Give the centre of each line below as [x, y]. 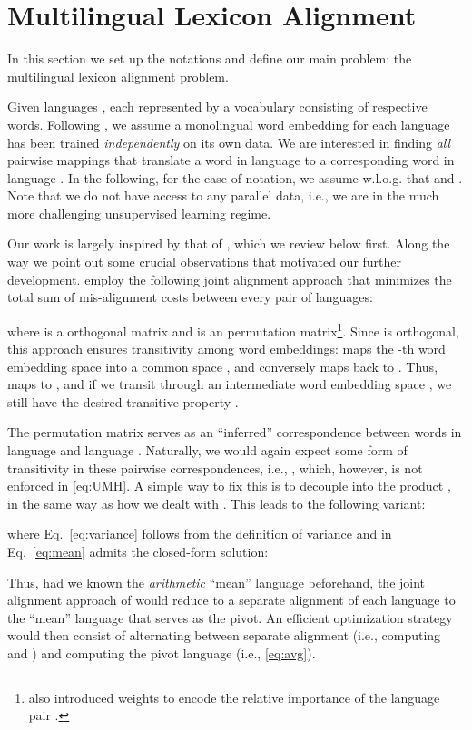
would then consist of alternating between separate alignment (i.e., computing [224, 635]
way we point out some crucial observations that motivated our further [205, 262]
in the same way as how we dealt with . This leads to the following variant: [216, 503]
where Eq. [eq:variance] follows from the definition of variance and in [200, 534]
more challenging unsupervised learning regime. [139, 213]
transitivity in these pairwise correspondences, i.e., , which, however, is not [215, 467]
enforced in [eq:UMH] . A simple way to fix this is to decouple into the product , [229, 486]
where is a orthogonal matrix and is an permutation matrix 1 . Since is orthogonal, [233, 329]
